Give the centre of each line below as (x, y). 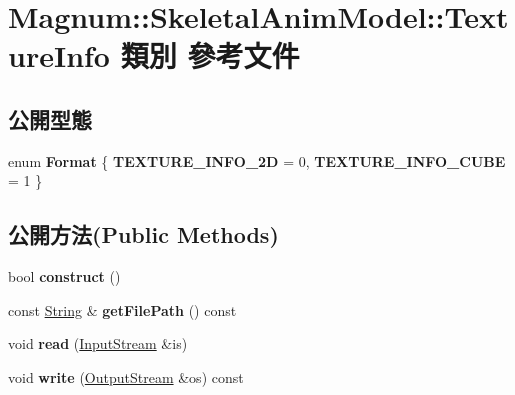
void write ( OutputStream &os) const (126, 376)
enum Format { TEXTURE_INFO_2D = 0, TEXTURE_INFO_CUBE (257, 160)
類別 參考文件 (210, 55)
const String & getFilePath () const (122, 309)
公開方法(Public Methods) (143, 234)
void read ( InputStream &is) (98, 343)
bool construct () (64, 276)
